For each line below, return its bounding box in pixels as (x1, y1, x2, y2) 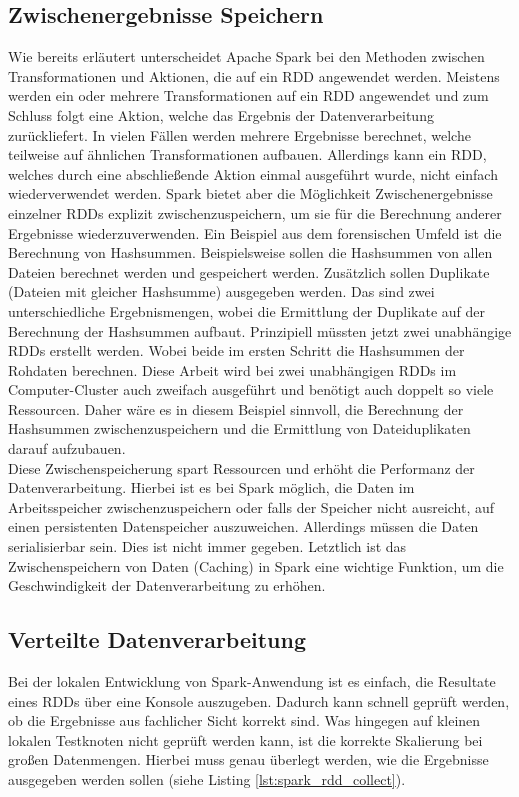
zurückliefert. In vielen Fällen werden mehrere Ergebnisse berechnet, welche (8, 124, 471, 145)
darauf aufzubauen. (8, 438, 126, 459)
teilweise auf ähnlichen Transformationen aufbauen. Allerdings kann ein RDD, (8, 144, 487, 165)
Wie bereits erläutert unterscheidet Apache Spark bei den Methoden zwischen (8, 46, 485, 67)
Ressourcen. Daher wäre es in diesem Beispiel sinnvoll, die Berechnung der (8, 398, 464, 419)
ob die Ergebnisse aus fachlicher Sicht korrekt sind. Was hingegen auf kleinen (8, 710, 481, 731)
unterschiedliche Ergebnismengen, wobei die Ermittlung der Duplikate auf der (8, 300, 485, 321)
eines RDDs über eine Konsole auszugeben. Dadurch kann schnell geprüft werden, (8, 690, 510, 711)
